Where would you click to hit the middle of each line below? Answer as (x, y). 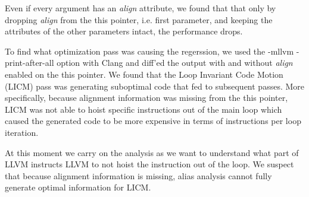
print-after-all (29, 63)
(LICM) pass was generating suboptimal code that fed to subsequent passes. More (154, 86)
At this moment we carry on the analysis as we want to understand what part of (152, 152)
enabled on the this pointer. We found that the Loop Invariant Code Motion (144, 74)
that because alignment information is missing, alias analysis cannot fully (138, 175)
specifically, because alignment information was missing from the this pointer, (146, 98)
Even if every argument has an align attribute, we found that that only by (141, 8)
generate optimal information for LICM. (78, 187)
